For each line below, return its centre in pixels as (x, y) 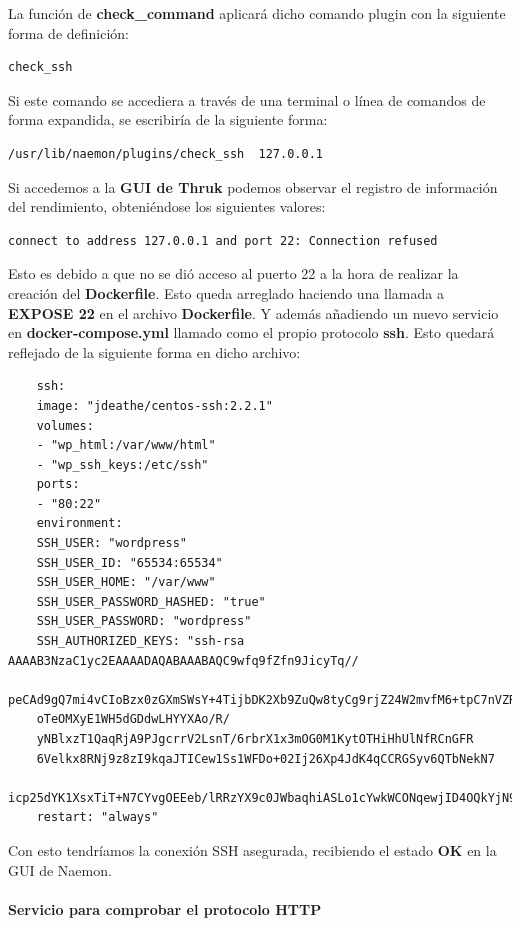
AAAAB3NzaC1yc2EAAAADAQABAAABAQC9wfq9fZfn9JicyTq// (183, 660)
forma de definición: (69, 32)
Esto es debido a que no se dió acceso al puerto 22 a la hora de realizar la (233, 273)
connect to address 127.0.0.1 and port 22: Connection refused (223, 240)
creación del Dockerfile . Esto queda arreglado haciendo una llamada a (226, 292)
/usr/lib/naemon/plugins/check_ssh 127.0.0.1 (165, 153)
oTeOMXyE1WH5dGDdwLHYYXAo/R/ (133, 719)
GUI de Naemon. (60, 869)
